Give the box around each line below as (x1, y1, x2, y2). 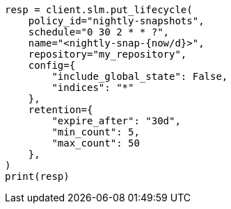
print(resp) (5, 171, 70, 182)
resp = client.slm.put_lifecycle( (5, 4, 193, 15)
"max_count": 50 (51, 137, 140, 149)
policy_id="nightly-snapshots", (28, 15, 205, 26)
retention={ (28, 104, 93, 115)
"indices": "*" (51, 82, 134, 93)
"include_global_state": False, (51, 71, 228, 82)
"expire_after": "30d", (51, 115, 181, 126)
